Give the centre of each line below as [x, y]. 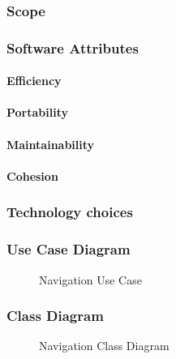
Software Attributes [73, 47]
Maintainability [51, 144]
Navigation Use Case [90, 279]
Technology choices [70, 212]
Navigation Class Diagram [104, 346]
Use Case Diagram [69, 249]
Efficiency [34, 81]
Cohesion [32, 175]
